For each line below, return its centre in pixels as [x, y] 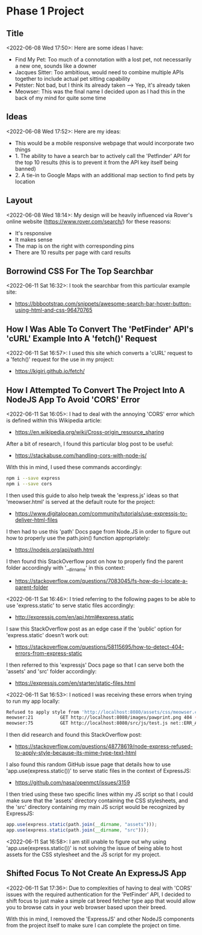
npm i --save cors [29, 483]
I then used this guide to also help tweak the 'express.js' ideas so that [93, 495]
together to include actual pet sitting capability [72, 79]
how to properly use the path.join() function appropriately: [78, 538]
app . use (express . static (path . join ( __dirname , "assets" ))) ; [82, 825]
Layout [20, 200]
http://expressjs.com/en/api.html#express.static [74, 617]
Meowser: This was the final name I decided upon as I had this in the [100, 91]
